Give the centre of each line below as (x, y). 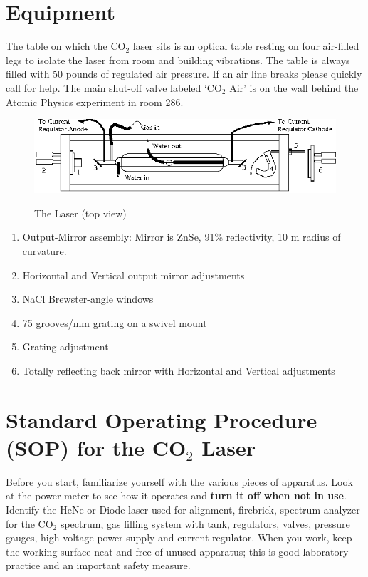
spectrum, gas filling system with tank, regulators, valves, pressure (205, 523)
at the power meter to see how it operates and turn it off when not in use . (176, 495)
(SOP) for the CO (96, 447)
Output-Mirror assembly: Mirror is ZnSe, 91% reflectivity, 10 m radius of (182, 237)
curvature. (44, 251)
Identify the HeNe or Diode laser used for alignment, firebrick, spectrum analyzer (183, 510)
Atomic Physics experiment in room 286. (95, 102)
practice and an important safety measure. (98, 565)
